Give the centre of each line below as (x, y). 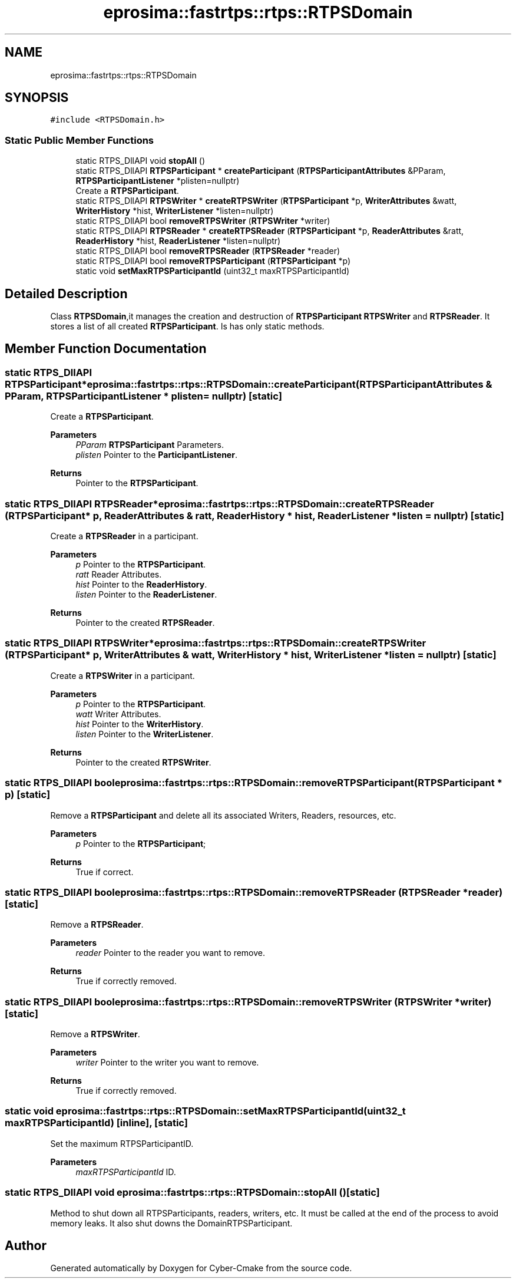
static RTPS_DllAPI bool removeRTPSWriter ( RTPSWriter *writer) (203, 221)
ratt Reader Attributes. (119, 574)
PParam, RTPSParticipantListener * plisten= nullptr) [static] (143, 396)
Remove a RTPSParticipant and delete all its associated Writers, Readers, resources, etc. (223, 815)
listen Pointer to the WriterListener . (145, 734)
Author (26, 1245)
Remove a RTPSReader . (97, 925)
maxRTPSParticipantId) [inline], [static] (96, 1123)
